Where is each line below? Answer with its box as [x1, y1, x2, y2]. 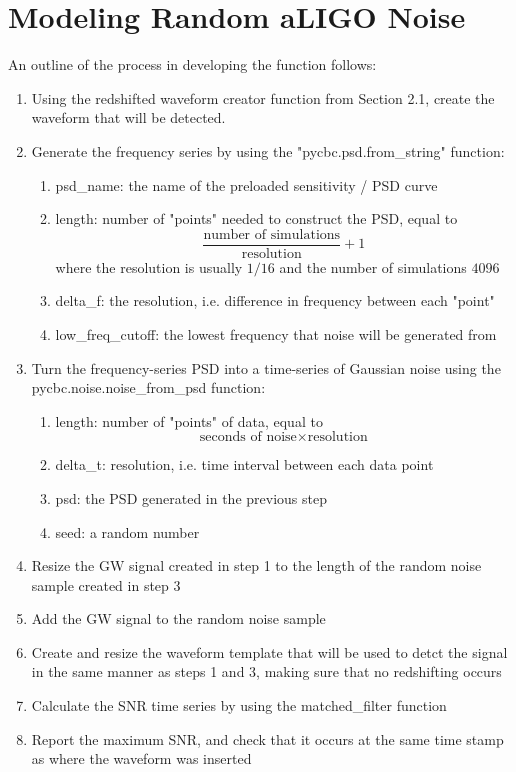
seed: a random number [55, 521, 200, 542]
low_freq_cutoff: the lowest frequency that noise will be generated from [55, 323, 497, 344]
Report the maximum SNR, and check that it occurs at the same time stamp [31, 728, 504, 749]
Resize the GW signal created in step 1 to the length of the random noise [31, 555, 482, 576]
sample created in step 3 [31, 574, 181, 595]
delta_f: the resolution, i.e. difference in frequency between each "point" [55, 290, 495, 311]
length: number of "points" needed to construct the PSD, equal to [55, 208, 458, 229]
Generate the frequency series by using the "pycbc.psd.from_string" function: [31, 140, 505, 161]
